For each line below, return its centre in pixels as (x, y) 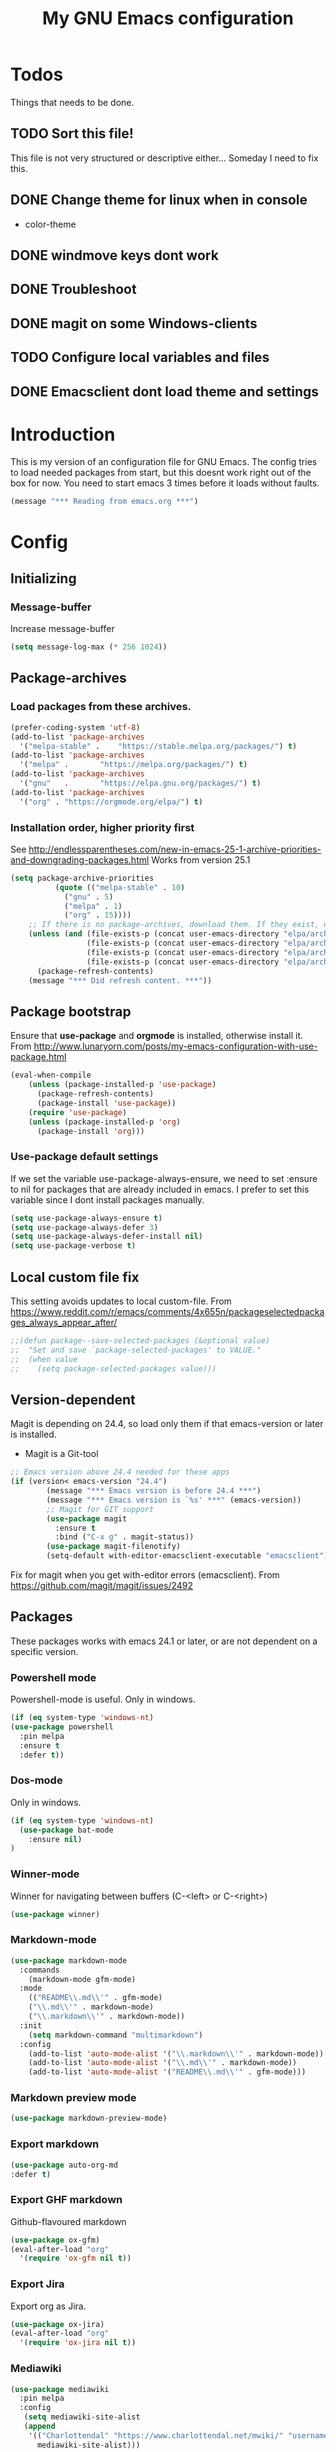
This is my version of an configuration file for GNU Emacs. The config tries (164, 462)
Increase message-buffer (62, 629)
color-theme (50, 224)
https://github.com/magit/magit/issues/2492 (102, 1586)
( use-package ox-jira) (57, 2324)
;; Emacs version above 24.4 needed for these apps (120, 1472)
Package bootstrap (71, 1011)
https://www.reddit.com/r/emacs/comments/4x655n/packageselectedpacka (167, 1311)
